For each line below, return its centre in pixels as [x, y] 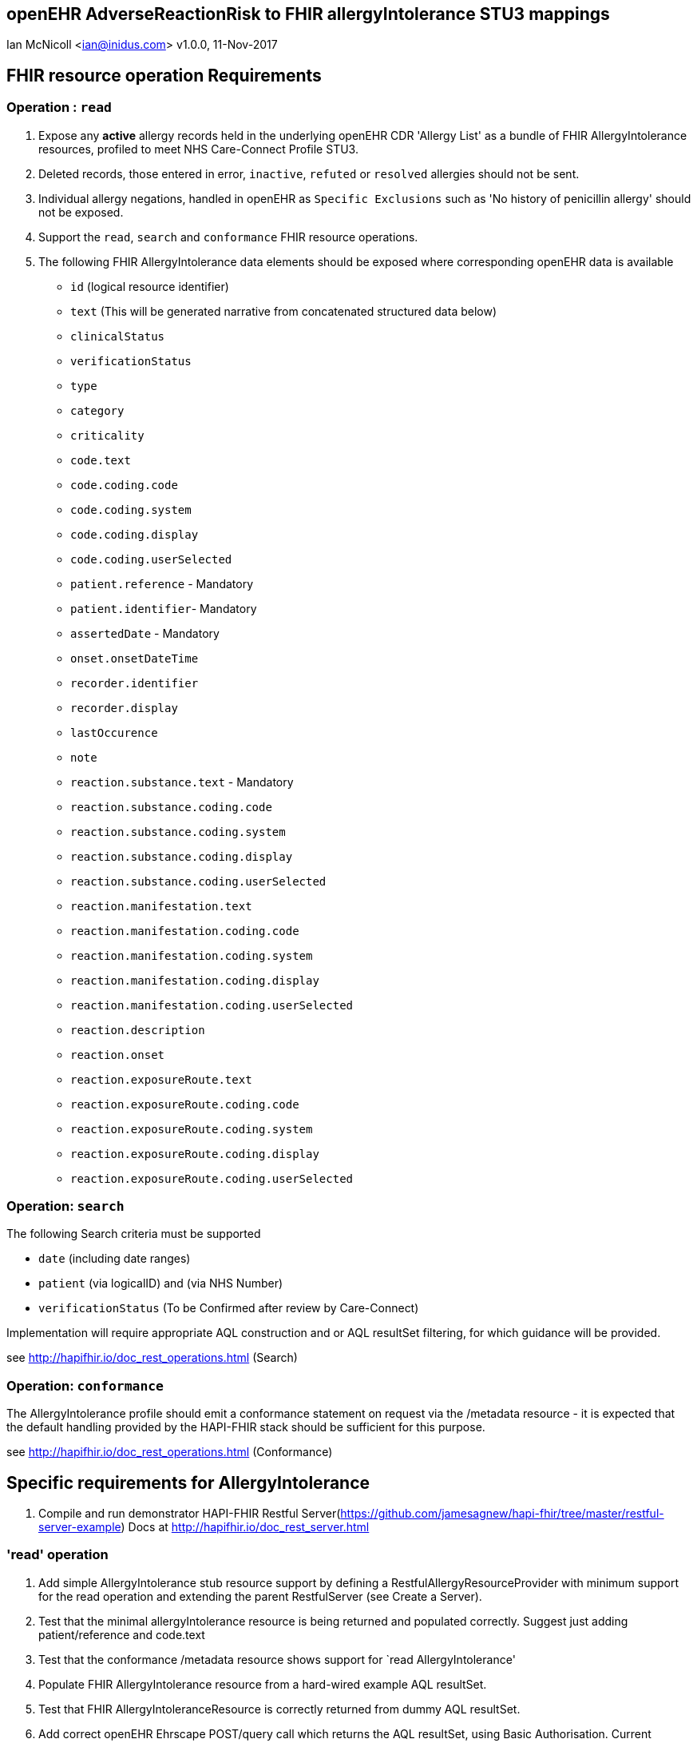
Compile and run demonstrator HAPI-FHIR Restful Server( [190, 1513]
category [97, 410]
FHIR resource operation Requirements [164, 75]
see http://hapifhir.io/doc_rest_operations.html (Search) [152, 1358]
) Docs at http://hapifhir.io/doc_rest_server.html [245, 1526]
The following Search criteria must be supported [134, 1234]
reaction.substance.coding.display [182, 856]
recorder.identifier [135, 683]
